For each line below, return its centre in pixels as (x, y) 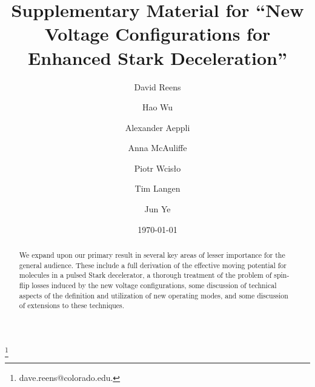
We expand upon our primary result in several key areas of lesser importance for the (152, 255)
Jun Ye (157, 209)
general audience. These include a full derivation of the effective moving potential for (153, 265)
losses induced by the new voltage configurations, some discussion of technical (154, 285)
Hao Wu (157, 107)
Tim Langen (157, 188)
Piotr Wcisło (157, 168)
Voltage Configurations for (157, 34)
